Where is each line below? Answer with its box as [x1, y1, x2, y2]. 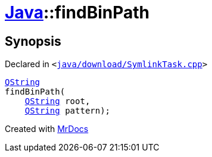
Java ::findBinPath [5, 2, 150, 23]
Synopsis [5, 33, 61, 49]
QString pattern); [24, 106, 111, 116]
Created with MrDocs [5, 124, 89, 134]
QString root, [24, 96, 91, 106]
